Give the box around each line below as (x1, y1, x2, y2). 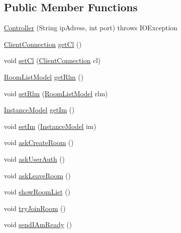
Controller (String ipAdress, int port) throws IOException (4, 22, 178, 33)
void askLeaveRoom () (4, 170, 71, 180)
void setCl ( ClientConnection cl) (4, 55, 101, 65)
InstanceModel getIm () (4, 105, 75, 115)
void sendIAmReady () (4, 219, 72, 230)
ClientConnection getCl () (4, 39, 82, 49)
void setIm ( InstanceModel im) (4, 121, 97, 131)
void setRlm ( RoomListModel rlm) (4, 88, 108, 98)
